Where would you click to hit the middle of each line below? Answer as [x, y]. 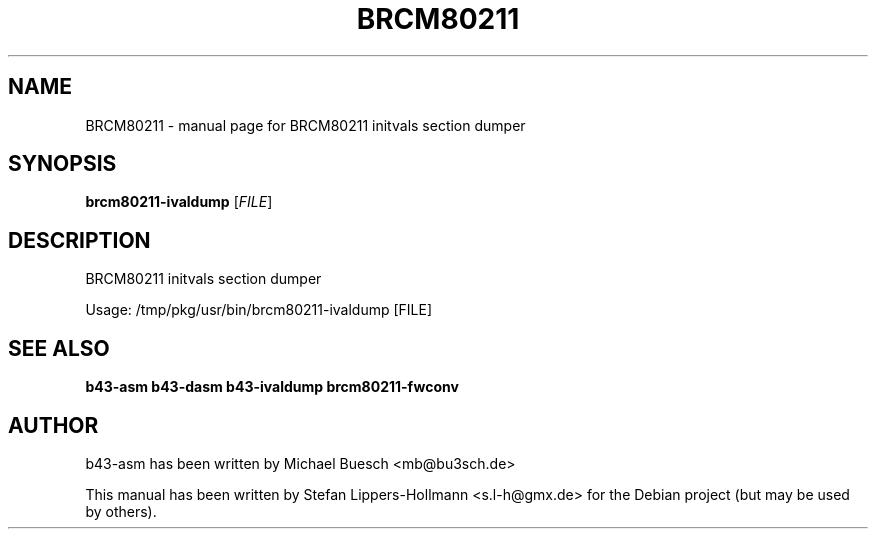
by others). [121, 511]
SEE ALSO [59, 348]
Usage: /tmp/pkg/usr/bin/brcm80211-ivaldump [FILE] [259, 310]
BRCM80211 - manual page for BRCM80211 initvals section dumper [305, 125]
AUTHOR [53, 425]
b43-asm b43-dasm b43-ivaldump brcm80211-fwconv [272, 387]
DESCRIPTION [79, 240]
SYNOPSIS [62, 164]
